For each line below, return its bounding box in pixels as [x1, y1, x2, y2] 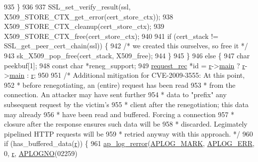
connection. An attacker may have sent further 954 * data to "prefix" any [4, 89, 227, 100]
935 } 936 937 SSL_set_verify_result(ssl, [4, 1, 131, 11]
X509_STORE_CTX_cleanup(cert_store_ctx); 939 [4, 21, 165, 31]
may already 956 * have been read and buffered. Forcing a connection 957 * [4, 109, 235, 119]
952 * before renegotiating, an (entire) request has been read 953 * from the [4, 79, 236, 90]
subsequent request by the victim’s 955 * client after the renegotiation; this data [4, 99, 249, 109]
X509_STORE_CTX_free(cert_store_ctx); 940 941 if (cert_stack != [4, 30, 219, 41]
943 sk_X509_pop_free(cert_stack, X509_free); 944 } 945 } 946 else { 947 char [4, 50, 250, 60]
